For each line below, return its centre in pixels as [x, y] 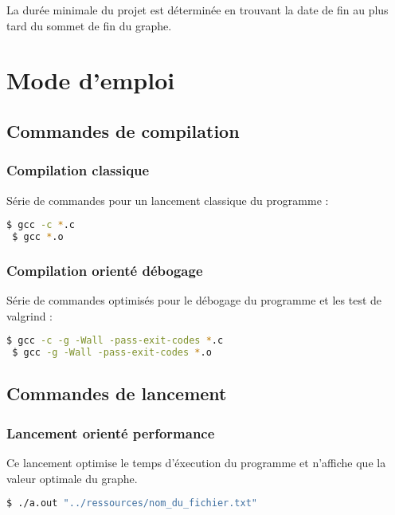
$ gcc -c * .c [41, 225]
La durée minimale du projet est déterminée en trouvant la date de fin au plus [197, 10]
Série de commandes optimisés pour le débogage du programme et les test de [194, 300]
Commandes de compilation [123, 130]
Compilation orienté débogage [105, 270]
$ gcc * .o [38, 237]
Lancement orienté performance [111, 432]
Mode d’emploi [91, 80]
